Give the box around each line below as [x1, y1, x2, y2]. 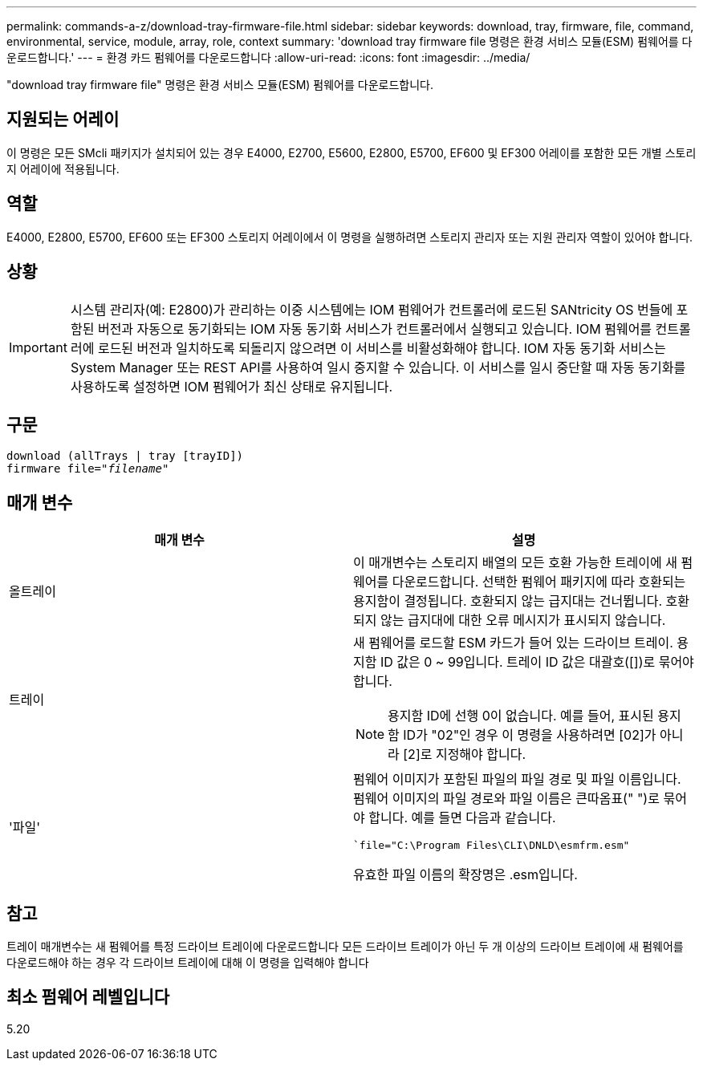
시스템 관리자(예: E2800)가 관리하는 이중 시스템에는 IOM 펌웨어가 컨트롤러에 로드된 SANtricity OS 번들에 [70, 301, 673, 318]
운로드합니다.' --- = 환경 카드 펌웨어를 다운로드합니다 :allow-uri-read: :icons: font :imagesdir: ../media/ [6, 51, 530, 64]
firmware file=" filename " [6, 462, 169, 476]
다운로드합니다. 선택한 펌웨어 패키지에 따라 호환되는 [392, 574, 686, 590]
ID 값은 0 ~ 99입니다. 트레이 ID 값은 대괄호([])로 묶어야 [380, 654, 694, 671]
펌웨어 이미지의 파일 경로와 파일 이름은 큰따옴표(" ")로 [353, 790, 660, 807]
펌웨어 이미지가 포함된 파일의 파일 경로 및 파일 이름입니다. [353, 771, 681, 788]
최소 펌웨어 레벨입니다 [6, 987, 170, 1008]
